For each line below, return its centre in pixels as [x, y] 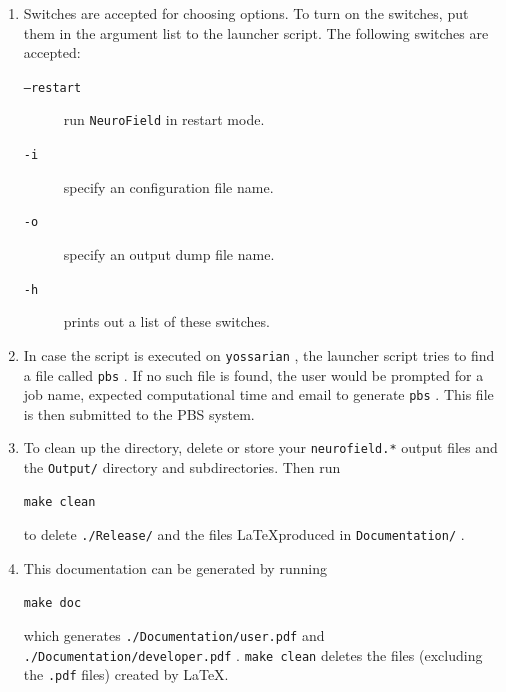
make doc [52, 602]
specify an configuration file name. [168, 186]
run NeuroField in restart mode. [164, 119]
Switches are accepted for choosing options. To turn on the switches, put [246, 13]
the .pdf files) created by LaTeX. [126, 674]
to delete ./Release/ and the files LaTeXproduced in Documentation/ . [244, 534]
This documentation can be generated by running [175, 567]
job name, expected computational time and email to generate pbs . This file [258, 394]
